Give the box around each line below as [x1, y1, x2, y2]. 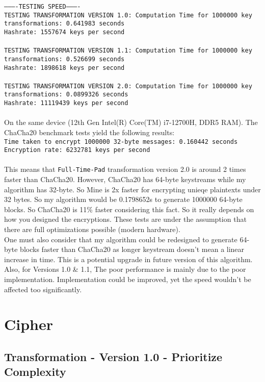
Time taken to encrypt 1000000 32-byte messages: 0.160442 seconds [4, 138, 238, 145]
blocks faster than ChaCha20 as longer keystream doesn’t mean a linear [20, 244, 245, 254]
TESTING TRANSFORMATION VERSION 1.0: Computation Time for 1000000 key [4, 11, 252, 19]
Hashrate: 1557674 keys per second [4, 28, 125, 36]
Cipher [4, 314, 54, 335]
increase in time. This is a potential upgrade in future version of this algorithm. [4, 253, 253, 264]
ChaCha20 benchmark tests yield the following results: [4, 126, 175, 137]
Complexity [4, 364, 66, 379]
